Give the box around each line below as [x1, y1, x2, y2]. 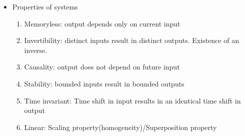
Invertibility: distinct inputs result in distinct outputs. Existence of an [24, 35, 239, 45]
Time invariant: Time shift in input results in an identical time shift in [24, 95, 241, 105]
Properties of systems [12, 1, 78, 11]
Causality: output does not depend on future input [24, 61, 180, 72]
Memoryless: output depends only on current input [24, 18, 180, 28]
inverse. [24, 44, 47, 55]
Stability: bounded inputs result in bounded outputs [24, 78, 184, 88]
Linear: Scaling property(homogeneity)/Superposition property [24, 121, 217, 132]
